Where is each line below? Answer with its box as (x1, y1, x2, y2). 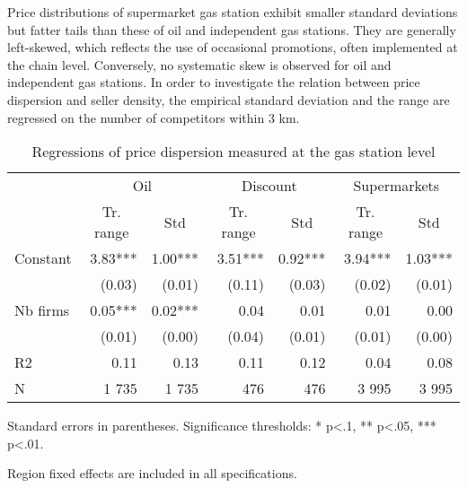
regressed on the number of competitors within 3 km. (7, 108, 300, 126)
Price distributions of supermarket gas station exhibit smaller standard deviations (7, 3, 458, 21)
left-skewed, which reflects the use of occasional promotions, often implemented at (7, 38, 458, 57)
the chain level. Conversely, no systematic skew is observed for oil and (7, 55, 392, 74)
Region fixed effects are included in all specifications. (7, 464, 297, 483)
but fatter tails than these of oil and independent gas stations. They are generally (7, 20, 456, 39)
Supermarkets (353, 175, 440, 196)
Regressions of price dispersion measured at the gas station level (31, 141, 436, 162)
